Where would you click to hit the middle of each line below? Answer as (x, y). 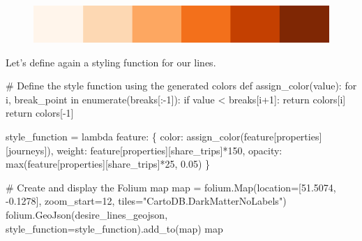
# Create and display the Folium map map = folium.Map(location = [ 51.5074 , (171, 187)
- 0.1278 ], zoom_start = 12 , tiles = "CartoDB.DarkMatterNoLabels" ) (146, 201)
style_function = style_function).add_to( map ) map (114, 228)
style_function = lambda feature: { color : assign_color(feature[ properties (163, 136)
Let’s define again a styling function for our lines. (111, 62)
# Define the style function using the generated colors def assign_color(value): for (181, 86)
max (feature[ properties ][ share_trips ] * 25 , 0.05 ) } (108, 164)
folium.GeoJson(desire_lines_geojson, (87, 214)
